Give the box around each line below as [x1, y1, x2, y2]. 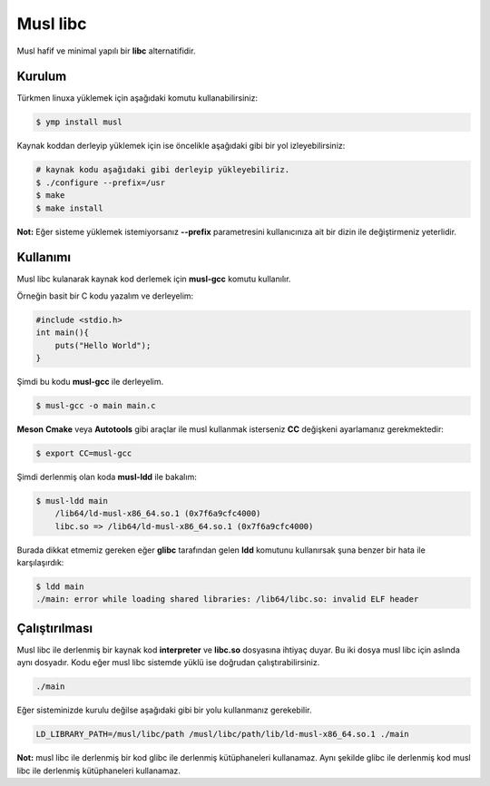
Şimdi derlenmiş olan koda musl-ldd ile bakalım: [16, 471, 197, 482]
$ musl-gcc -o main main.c [35, 400, 156, 410]
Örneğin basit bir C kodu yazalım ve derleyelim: [16, 290, 194, 301]
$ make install [35, 202, 103, 213]
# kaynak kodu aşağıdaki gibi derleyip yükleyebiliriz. [35, 164, 290, 175]
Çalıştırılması [16, 620, 93, 635]
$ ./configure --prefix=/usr [35, 177, 166, 188]
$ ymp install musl [35, 117, 122, 127]
